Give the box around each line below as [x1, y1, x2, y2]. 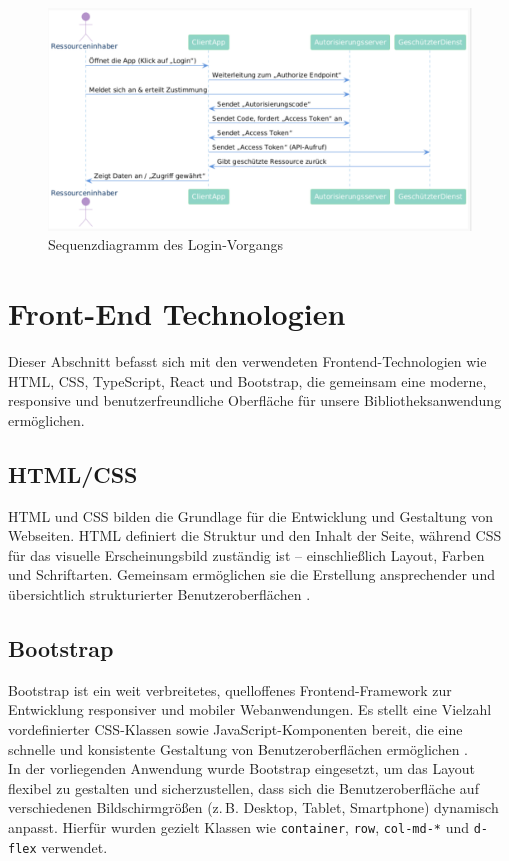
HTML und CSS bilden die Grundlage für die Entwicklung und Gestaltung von [8, 505, 494, 526]
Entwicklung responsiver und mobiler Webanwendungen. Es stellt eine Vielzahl [8, 699, 492, 720]
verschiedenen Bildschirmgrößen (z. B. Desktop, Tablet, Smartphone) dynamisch [8, 797, 499, 818]
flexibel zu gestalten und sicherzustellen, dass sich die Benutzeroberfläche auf [8, 777, 479, 798]
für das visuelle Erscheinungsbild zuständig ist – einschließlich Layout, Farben [8, 544, 485, 565]
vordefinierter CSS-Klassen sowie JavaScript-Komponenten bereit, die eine [8, 719, 463, 740]
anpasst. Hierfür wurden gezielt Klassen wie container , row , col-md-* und [8, 816, 469, 837]
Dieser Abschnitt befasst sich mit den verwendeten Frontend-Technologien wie [8, 351, 487, 372]
